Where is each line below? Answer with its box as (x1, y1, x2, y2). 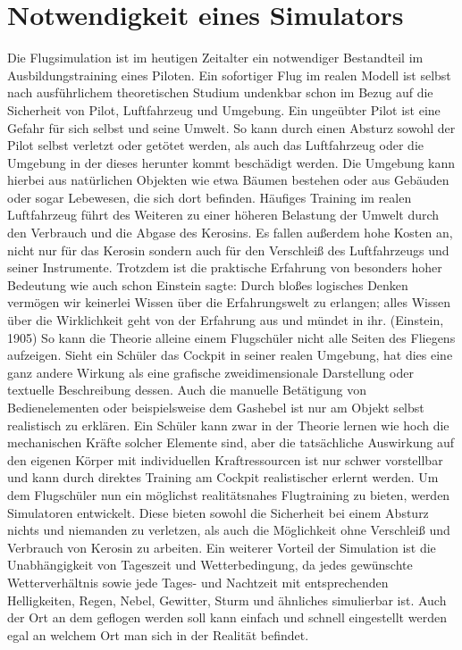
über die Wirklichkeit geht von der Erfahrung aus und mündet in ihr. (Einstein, (7, 311, 444, 329)
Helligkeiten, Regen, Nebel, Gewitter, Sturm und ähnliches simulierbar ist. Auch (7, 590, 447, 609)
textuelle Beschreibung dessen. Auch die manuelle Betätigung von (7, 380, 366, 399)
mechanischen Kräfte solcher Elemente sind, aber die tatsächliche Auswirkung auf (7, 433, 455, 452)
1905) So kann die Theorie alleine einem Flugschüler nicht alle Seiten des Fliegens (7, 328, 456, 346)
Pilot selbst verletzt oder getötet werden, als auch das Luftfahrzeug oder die (7, 136, 424, 154)
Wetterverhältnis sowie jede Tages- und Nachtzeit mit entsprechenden (7, 572, 389, 591)
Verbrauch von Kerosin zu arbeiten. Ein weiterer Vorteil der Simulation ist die (7, 537, 436, 556)
